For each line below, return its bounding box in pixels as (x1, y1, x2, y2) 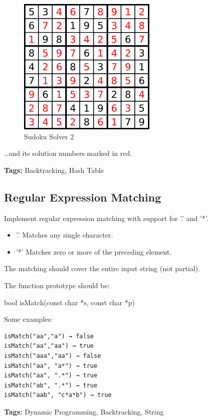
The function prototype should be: (4, 280, 110, 290)
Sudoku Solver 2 (24, 131, 74, 141)
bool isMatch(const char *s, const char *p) (4, 297, 135, 307)
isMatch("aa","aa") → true (4, 342, 94, 350)
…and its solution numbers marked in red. (4, 148, 132, 158)
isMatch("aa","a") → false (4, 332, 94, 340)
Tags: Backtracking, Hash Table (4, 164, 104, 175)
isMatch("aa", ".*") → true (4, 372, 98, 379)
